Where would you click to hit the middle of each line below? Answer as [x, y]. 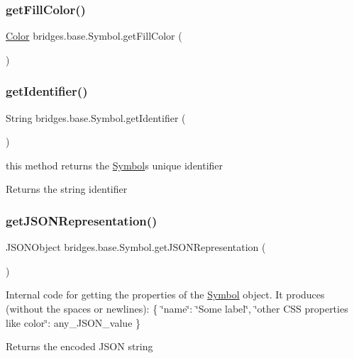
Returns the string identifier [67, 189]
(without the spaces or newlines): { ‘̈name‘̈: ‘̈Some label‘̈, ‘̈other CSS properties [177, 308]
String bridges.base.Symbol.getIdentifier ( [96, 117]
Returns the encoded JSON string [79, 346]
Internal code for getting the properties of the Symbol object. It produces [165, 295]
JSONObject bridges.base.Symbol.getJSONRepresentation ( [136, 247]
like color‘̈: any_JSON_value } [73, 322]
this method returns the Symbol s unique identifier [115, 165]
